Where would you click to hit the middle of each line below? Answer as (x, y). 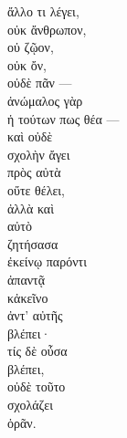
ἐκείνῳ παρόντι (47, 261)
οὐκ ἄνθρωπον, (47, 29)
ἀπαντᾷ (26, 279)
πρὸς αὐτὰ (34, 172)
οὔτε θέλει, (37, 189)
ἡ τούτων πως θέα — (63, 118)
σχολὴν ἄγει (39, 154)
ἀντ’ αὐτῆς (35, 315)
